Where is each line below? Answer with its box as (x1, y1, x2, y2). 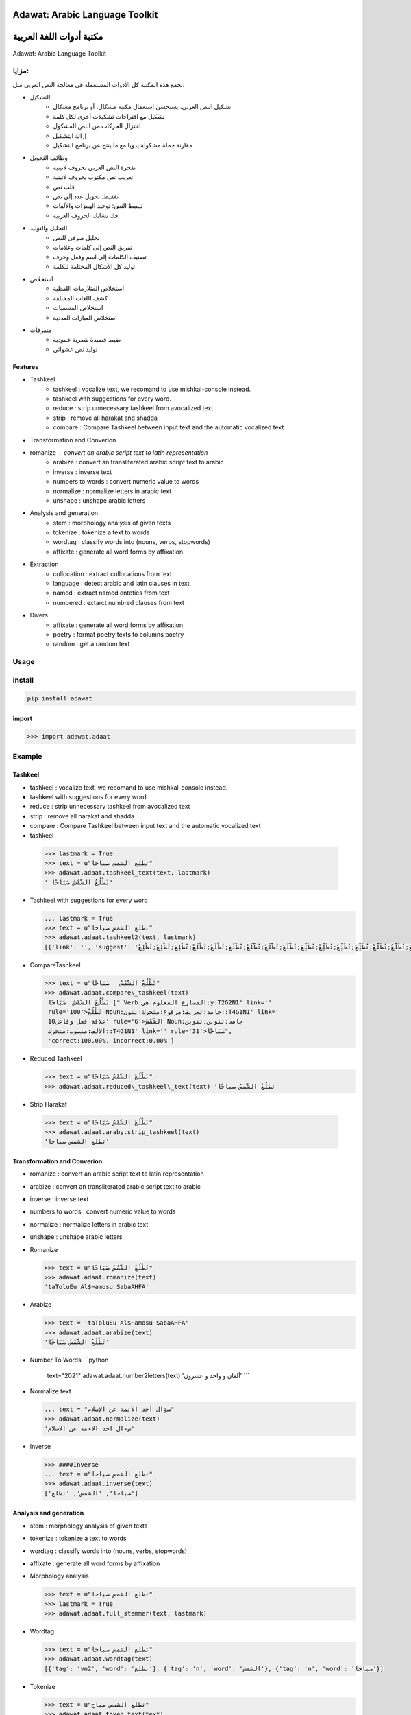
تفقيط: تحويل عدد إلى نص (53, 192, 119, 200)
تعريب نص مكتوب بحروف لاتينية (53, 173, 134, 181)
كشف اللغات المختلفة (53, 294, 108, 302)
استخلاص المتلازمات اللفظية (53, 285, 125, 293)
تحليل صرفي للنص (53, 233, 100, 241)
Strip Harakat (29, 1100, 68, 1108)
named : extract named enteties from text (53, 589, 171, 597)
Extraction (29, 560, 59, 569)
